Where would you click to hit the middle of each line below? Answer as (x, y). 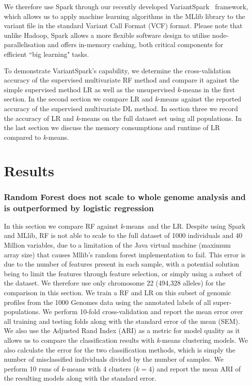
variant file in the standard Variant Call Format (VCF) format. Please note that (123, 25)
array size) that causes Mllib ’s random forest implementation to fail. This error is (125, 254)
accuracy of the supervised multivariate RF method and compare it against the (122, 80)
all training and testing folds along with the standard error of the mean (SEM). (122, 321)
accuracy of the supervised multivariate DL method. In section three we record (121, 108)
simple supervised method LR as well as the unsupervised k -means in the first (119, 89)
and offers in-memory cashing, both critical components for (135, 44)
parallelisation (25, 44)
